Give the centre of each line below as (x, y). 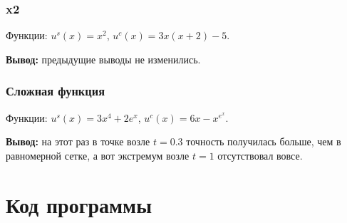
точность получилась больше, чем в (264, 141)
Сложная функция (55, 91)
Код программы (79, 204)
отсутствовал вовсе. (260, 155)
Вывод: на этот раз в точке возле (78, 141)
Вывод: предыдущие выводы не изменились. (103, 59)
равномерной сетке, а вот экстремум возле (98, 155)
